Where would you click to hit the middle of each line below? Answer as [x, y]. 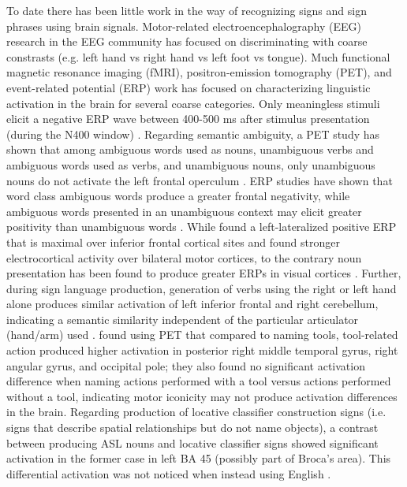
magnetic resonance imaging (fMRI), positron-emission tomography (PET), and [199, 72]
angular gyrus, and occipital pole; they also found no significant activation [186, 365]
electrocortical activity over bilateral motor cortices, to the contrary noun [184, 257]
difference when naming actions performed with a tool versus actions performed [199, 381]
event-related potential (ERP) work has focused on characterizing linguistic [189, 87]
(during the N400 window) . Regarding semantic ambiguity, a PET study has [193, 134]
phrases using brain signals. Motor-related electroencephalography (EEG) [184, 26]
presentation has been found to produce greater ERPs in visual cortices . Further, [204, 273]
